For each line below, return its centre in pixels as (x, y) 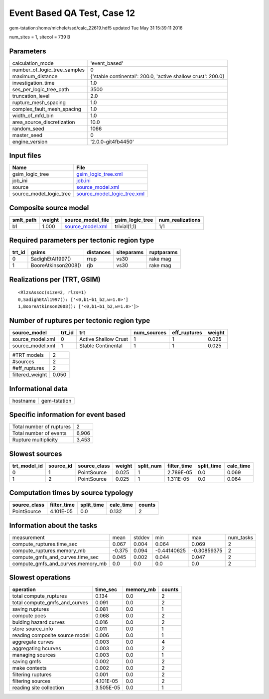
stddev (142, 537)
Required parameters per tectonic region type (82, 240)
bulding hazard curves (38, 622)
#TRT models (28, 355)
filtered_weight (30, 375)
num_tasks (241, 537)
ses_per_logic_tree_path (41, 89)
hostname (24, 401)
